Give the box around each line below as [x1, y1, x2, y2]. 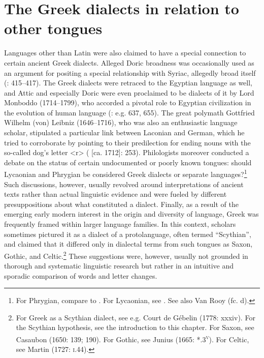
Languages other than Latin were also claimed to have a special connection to [4, 47, 246, 58]
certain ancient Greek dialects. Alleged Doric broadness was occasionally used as [4, 57, 254, 68]
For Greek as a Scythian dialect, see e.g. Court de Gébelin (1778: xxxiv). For [16, 312, 255, 322]
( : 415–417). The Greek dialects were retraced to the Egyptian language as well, [4, 77, 253, 88]
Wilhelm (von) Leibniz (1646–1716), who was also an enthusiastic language [4, 117, 238, 128]
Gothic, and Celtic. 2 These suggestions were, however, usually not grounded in [4, 249, 248, 261]
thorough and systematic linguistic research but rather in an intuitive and [4, 260, 234, 271]
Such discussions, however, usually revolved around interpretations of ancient [4, 178, 244, 189]
